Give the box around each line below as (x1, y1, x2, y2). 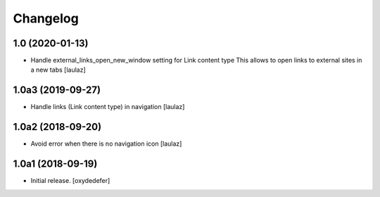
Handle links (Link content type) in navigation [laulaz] (30, 103, 185, 111)
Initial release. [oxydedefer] (30, 177, 110, 185)
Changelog (13, 11, 79, 26)
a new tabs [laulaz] (30, 65, 86, 74)
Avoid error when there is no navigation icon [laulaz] (30, 139, 182, 148)
